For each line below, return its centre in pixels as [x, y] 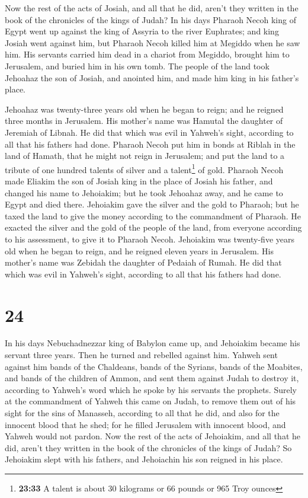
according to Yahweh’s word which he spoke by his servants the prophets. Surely [151, 389]
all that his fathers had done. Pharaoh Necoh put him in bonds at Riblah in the [150, 144]
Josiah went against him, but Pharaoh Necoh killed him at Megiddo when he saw [153, 42]
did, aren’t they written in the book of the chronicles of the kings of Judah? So [148, 447]
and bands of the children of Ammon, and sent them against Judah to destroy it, [152, 378]
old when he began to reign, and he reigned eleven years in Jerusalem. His [139, 250]
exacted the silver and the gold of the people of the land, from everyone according [153, 227]
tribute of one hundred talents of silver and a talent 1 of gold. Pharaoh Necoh [144, 168]
